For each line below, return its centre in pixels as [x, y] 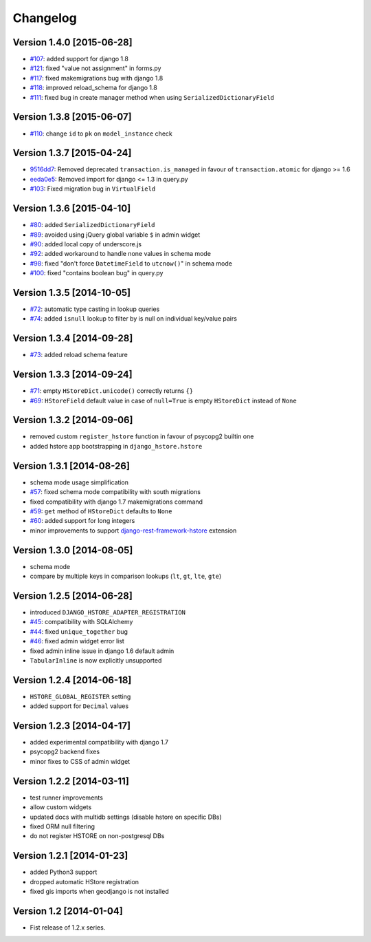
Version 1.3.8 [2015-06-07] [72, 117]
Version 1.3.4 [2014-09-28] [73, 338]
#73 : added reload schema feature [79, 355]
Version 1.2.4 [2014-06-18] [72, 680]
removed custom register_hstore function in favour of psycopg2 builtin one [142, 436]
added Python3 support [64, 872]
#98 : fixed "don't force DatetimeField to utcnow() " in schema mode [131, 263]
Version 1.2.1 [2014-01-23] [70, 856]
